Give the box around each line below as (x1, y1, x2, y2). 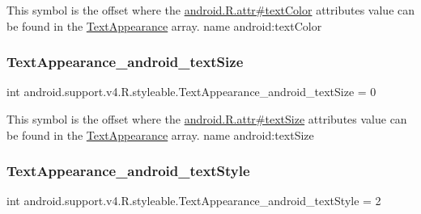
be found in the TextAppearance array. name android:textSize (6, 126, 314, 143)
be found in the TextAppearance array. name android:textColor (6, 17, 322, 34)
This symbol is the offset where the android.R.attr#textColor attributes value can (6, 2, 415, 18)
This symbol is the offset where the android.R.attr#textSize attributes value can (6, 111, 407, 127)
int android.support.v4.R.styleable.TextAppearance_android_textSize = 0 (6, 83, 376, 100)
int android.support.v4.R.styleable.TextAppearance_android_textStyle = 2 (6, 192, 381, 209)
